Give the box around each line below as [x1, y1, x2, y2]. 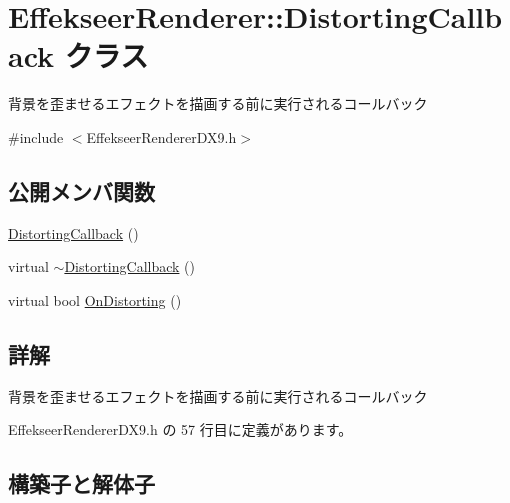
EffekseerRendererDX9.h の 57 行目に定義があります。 [8, 419, 353, 440]
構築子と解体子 [8, 468, 155, 499]
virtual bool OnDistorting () [8, 289, 182, 310]
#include [8, 126, 64, 147]
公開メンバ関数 [8, 175, 155, 206]
